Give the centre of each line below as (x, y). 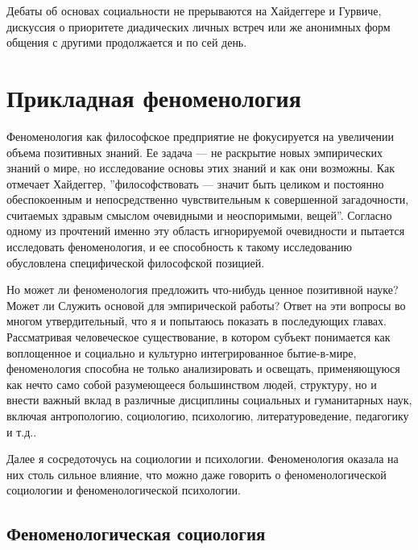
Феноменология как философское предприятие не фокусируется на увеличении (201, 136)
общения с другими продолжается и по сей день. (127, 42)
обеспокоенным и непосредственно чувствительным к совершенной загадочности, (208, 199)
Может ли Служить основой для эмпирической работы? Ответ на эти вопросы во (206, 305)
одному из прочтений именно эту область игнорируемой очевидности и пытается (206, 231)
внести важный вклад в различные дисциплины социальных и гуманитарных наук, (209, 400)
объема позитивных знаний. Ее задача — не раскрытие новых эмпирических (195, 152)
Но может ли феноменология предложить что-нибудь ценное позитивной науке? (203, 289)
